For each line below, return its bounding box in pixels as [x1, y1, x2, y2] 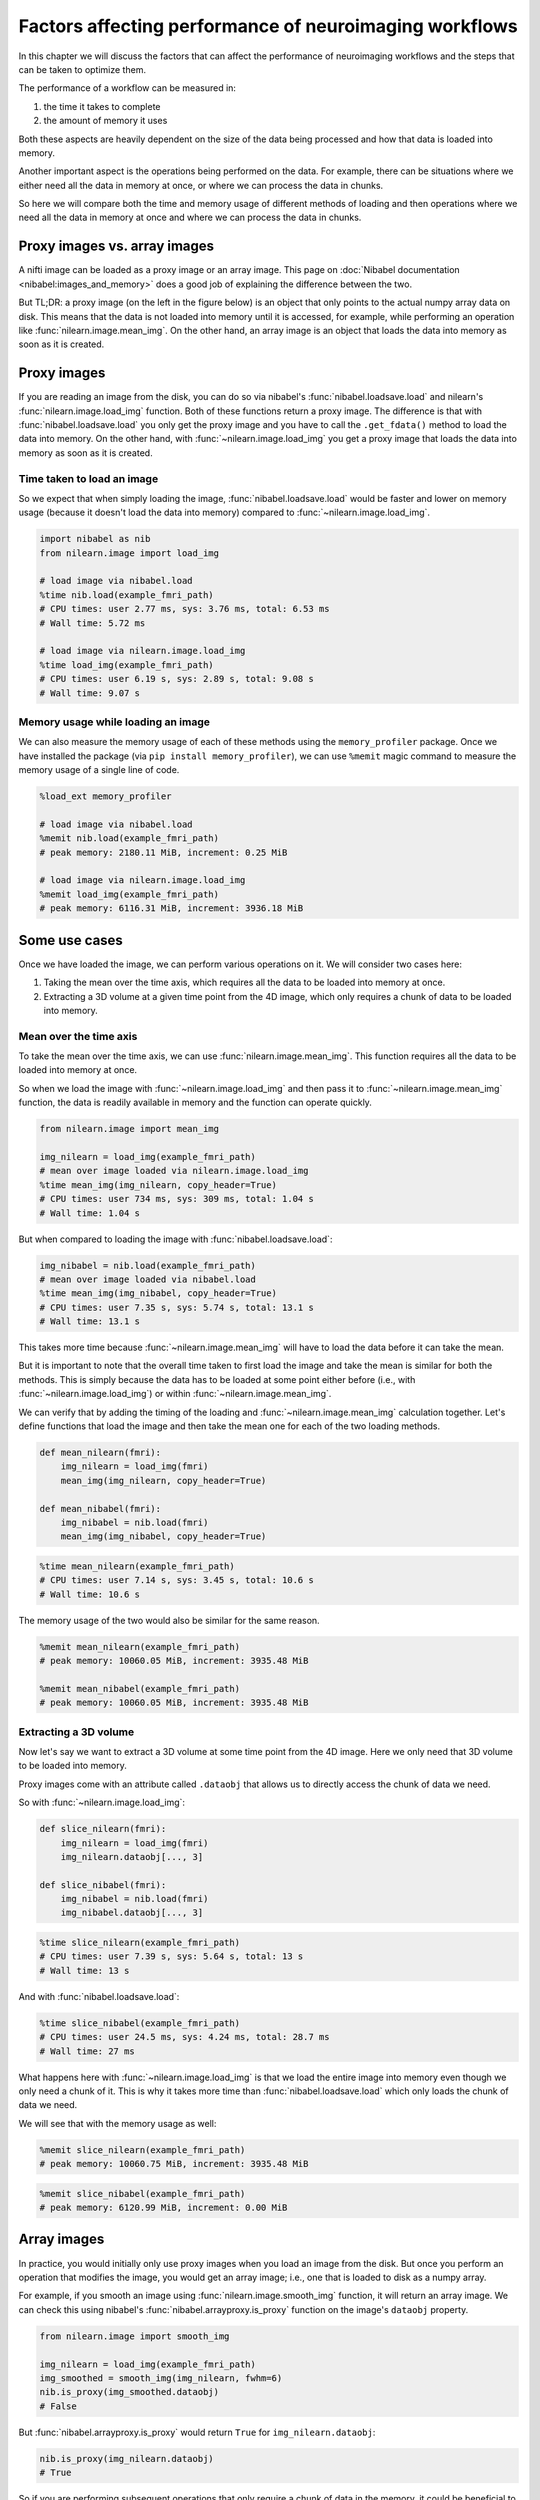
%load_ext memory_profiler [39, 791, 172, 802]
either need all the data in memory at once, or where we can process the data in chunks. [18, 179, 384, 191]
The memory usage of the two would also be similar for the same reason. [18, 1614, 320, 1626]
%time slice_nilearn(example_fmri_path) [39, 1937, 240, 1949]
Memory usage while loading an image [18, 715, 210, 729]
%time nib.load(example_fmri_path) [39, 589, 214, 600]
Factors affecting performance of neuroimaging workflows [18, 15, 519, 37]
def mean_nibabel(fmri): [39, 1503, 162, 1514]
